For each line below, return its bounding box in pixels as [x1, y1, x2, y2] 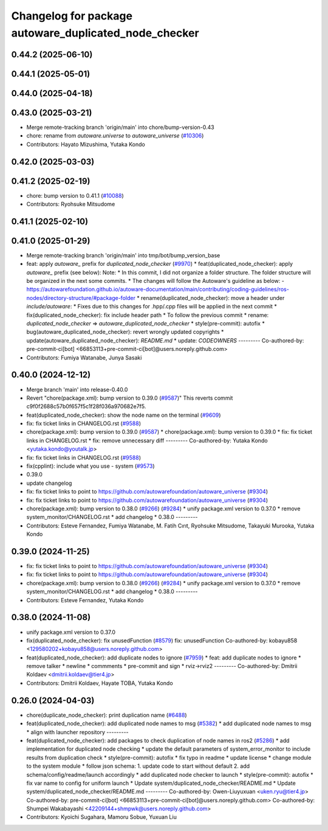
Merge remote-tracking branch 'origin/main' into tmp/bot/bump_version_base [26, 251, 220, 259]
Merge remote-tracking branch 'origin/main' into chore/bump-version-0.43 [26, 123, 215, 131]
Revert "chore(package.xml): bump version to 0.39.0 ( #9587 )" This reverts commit [26, 394, 233, 402]
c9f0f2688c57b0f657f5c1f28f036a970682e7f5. [26, 403, 146, 410]
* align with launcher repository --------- [26, 728, 129, 735]
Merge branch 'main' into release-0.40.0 [26, 386, 128, 393]
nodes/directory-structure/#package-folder [26, 294, 136, 301]
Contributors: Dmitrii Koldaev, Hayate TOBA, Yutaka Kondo [26, 679, 173, 687]
